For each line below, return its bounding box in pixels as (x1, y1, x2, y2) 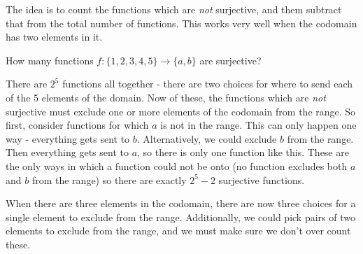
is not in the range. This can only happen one (160, 118, 357, 132)
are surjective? (199, 52, 262, 67)
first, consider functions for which (6, 118, 149, 132)
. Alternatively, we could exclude (136, 131, 277, 146)
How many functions (6, 52, 94, 67)
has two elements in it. (6, 29, 103, 44)
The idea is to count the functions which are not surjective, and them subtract (6, 2, 342, 16)
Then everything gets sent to (6, 145, 129, 160)
